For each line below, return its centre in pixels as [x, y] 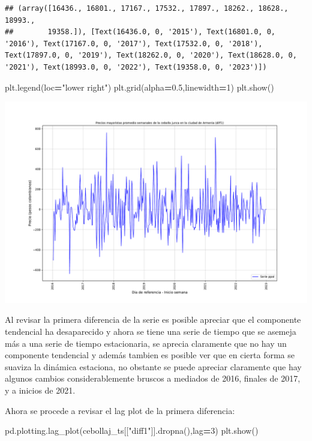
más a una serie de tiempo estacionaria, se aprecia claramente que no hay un [146, 343]
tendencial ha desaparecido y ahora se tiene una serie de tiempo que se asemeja [151, 331]
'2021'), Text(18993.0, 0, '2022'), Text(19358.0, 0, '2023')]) [136, 67]
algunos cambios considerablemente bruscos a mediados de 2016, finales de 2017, [153, 378]
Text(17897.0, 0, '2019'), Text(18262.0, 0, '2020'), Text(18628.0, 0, [151, 55]
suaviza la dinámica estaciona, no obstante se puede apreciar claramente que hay [153, 366]
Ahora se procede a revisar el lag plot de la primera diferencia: [120, 410]
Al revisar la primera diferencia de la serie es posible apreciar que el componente [153, 319]
